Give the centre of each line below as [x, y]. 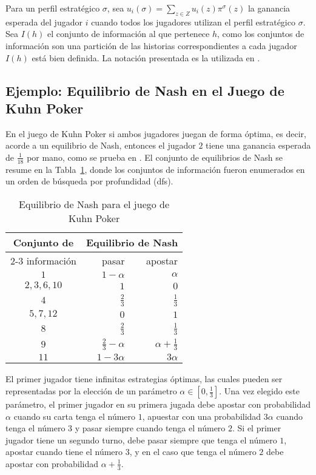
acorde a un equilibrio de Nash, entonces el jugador [101, 145]
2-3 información [43, 260]
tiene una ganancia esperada [258, 145]
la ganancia [269, 8]
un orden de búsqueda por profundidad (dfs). [89, 181]
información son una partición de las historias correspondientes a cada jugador [151, 45]
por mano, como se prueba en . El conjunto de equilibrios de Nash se [155, 157]
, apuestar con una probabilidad [202, 416]
